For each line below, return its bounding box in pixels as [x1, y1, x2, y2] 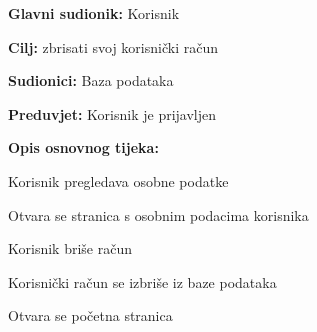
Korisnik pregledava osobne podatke [8, 170, 229, 191]
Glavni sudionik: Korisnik [8, 3, 180, 23]
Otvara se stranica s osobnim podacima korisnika [8, 204, 309, 225]
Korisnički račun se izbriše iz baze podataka [8, 271, 277, 292]
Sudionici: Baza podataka [8, 70, 174, 91]
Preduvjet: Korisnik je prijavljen [8, 103, 217, 124]
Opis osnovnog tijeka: [8, 137, 159, 158]
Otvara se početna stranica [8, 305, 173, 326]
